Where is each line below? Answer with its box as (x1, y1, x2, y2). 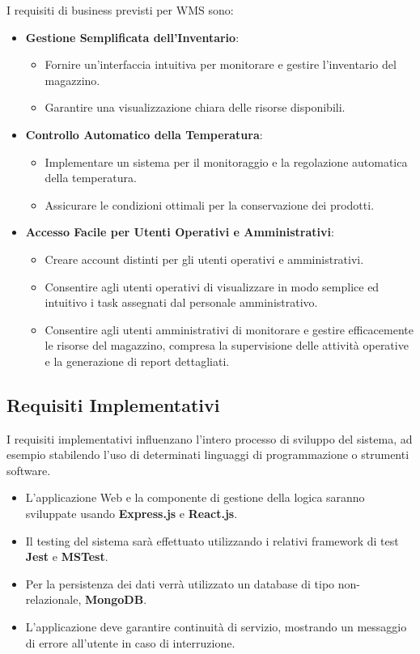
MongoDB (84, 591, 144, 608)
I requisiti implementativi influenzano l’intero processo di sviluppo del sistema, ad (6, 430, 413, 447)
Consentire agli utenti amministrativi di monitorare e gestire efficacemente (45, 321, 414, 338)
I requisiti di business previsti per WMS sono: (6, 2, 234, 18)
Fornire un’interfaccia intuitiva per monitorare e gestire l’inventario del (45, 56, 397, 73)
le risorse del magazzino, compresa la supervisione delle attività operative (45, 337, 409, 354)
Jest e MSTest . (25, 548, 108, 565)
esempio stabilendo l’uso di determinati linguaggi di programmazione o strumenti (6, 446, 409, 463)
